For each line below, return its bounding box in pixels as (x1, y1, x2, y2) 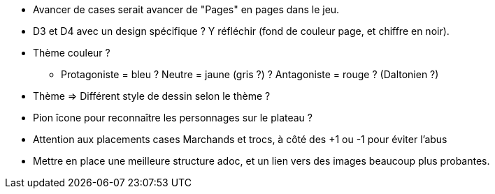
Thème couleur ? (33, 47, 110, 59)
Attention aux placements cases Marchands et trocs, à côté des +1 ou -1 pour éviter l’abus (33, 133, 447, 145)
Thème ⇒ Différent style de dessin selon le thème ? (33, 90, 271, 102)
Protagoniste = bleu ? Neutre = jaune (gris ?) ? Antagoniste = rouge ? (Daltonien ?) (61, 68, 439, 80)
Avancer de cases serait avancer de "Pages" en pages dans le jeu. (33, 3, 340, 15)
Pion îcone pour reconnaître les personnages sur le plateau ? (33, 112, 313, 124)
